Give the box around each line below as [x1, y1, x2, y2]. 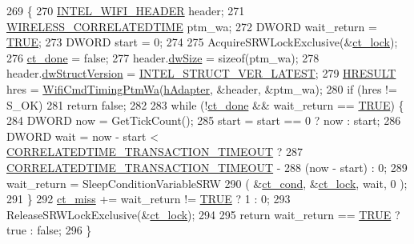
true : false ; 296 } [6, 222, 92, 238]
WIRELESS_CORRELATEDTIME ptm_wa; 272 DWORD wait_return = [6, 18, 377, 34]
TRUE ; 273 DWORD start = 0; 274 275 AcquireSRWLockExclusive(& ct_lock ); [6, 34, 398, 50]
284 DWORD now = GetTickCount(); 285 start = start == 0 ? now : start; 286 [6, 112, 401, 129]
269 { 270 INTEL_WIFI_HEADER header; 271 [6, 2, 245, 18]
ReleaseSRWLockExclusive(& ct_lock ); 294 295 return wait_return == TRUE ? [6, 206, 400, 222]
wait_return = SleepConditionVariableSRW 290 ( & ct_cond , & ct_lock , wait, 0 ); [6, 174, 408, 191]
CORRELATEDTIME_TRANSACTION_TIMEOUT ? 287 [6, 143, 303, 160]
